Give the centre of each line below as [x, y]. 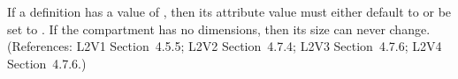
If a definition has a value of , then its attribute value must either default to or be [229, 11]
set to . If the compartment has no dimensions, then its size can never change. [219, 29]
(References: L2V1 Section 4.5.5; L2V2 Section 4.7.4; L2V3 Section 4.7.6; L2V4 [225, 46]
